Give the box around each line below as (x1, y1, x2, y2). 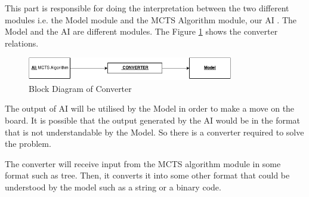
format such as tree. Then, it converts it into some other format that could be (5, 169, 290, 181)
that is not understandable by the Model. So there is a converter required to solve (5, 125, 304, 138)
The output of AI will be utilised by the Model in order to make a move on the (5, 102, 295, 115)
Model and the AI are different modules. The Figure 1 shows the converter (5, 25, 278, 38)
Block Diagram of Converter (29, 82, 132, 94)
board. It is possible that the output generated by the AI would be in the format (5, 113, 301, 126)
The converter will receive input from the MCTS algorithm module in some (5, 157, 281, 170)
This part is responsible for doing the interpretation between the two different (5, 2, 289, 14)
